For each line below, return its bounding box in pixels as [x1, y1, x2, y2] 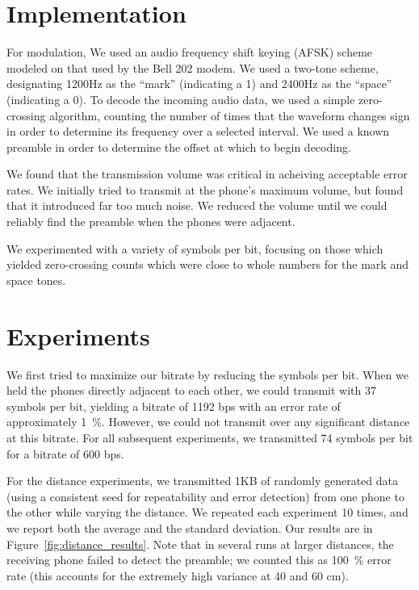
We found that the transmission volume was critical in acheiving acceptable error [6, 165, 408, 182]
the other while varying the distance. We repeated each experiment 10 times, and [6, 504, 409, 521]
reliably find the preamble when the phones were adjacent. [6, 213, 295, 230]
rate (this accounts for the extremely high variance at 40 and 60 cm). [6, 567, 349, 584]
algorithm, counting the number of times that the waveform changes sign [49, 107, 410, 123]
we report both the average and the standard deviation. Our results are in [6, 519, 373, 536]
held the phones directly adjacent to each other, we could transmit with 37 [6, 382, 376, 399]
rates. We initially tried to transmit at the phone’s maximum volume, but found [6, 181, 404, 198]
